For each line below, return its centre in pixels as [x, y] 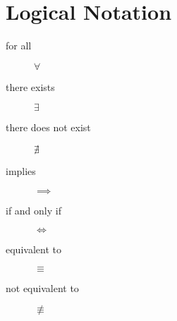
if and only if [33, 210]
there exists [30, 86]
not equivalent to [42, 287]
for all [19, 46]
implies [21, 170]
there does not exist [48, 127]
